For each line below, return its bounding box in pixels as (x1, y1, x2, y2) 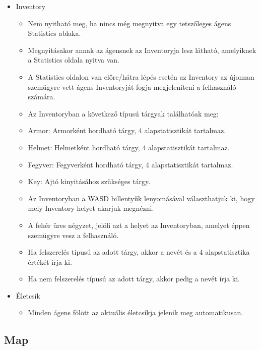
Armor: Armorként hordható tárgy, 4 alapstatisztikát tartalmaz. (28, 125, 226, 136)
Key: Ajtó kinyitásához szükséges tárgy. (28, 176, 151, 187)
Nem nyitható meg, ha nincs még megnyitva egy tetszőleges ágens (28, 18, 231, 28)
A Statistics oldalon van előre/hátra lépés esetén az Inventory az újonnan (28, 71, 254, 82)
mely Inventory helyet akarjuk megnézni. (28, 203, 154, 213)
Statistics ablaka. (28, 28, 81, 38)
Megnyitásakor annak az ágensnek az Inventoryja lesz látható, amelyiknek (28, 44, 256, 55)
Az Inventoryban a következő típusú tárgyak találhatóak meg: (28, 108, 219, 119)
